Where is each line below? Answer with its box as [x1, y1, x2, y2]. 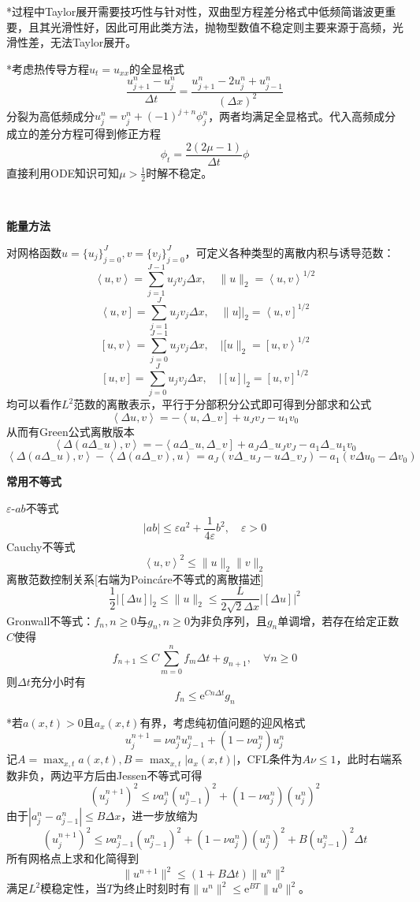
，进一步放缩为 [121, 807, 199, 823]
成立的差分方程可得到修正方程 [6, 125, 161, 142]
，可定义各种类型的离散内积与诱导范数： [184, 244, 395, 260]
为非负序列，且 [189, 612, 267, 628]
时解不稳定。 [146, 164, 213, 181]
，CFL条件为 [236, 751, 303, 767]
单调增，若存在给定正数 [277, 612, 400, 628]
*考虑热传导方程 [6, 60, 89, 76]
